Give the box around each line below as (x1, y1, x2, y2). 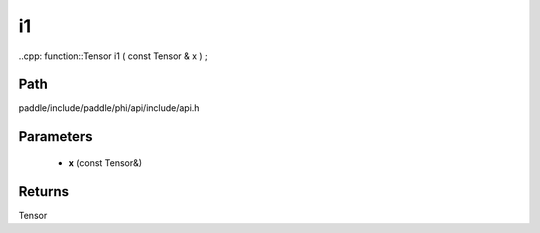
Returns (18, 183, 70, 200)
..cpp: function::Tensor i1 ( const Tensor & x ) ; (18, 50, 209, 62)
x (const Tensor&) (68, 156, 143, 169)
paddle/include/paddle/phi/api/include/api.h (18, 102, 200, 114)
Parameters (18, 128, 93, 145)
